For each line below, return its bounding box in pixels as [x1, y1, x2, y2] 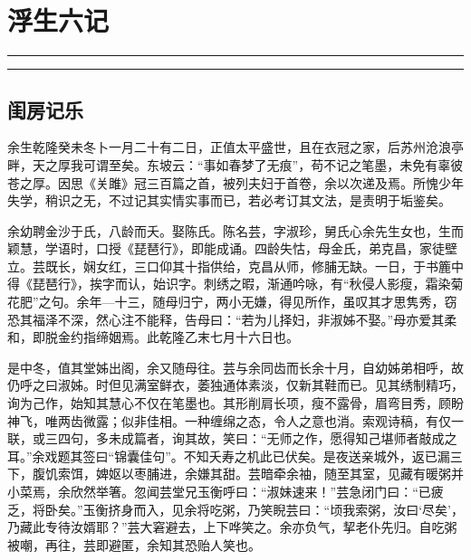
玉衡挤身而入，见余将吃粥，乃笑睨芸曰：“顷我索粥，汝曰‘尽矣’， [82, 499, 464, 518]
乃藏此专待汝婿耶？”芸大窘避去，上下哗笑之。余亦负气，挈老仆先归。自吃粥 [7, 517, 457, 536]
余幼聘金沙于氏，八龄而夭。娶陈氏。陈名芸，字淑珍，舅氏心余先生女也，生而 [7, 221, 464, 240]
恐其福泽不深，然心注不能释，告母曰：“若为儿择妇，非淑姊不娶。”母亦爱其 [7, 309, 445, 328]
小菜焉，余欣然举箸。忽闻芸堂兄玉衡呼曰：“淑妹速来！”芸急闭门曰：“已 [7, 482, 431, 501]
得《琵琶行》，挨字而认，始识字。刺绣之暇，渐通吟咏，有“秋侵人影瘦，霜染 [7, 274, 451, 293]
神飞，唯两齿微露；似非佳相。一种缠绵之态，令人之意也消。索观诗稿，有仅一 [7, 411, 464, 430]
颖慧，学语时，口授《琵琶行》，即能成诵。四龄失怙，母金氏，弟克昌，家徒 [7, 239, 445, 258]
